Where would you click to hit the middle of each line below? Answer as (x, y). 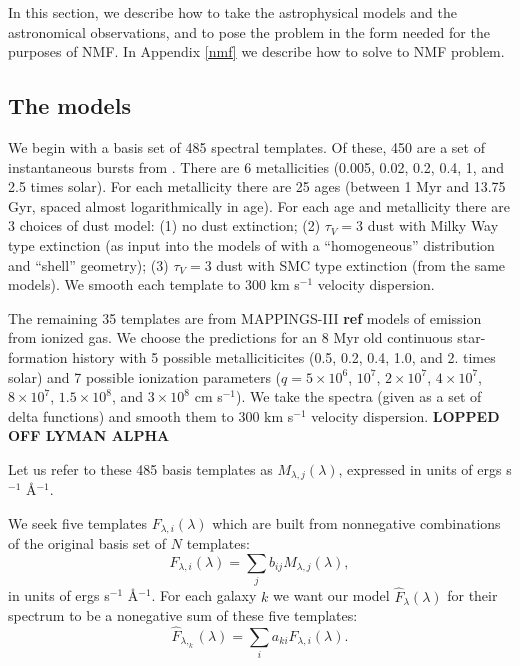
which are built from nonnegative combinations (356, 522)
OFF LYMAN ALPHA (89, 435)
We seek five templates (77, 522)
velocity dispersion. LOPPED (405, 415)
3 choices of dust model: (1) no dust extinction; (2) (164, 225)
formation (38, 356)
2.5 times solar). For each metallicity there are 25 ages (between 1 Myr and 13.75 (257, 186)
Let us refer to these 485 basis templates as (140, 468)
